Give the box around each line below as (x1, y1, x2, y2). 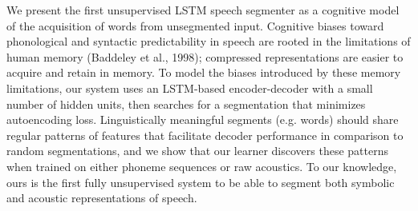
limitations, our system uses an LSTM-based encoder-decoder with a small (6, 79, 373, 96)
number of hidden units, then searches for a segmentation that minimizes (6, 95, 366, 112)
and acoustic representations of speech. (6, 189, 197, 206)
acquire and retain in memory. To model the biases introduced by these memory (6, 64, 401, 81)
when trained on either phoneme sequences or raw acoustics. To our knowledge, (6, 157, 397, 174)
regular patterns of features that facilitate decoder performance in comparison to (6, 126, 404, 143)
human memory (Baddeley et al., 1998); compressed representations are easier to (6, 48, 404, 65)
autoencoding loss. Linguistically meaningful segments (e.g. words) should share (6, 111, 399, 128)
